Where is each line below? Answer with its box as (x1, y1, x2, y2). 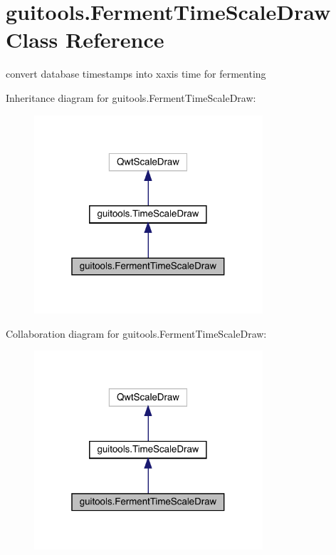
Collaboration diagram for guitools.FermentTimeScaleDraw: (6, 326, 267, 341)
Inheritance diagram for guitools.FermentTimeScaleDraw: (6, 90, 256, 105)
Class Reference (6, 25, 164, 54)
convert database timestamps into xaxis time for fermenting (6, 66, 266, 81)
